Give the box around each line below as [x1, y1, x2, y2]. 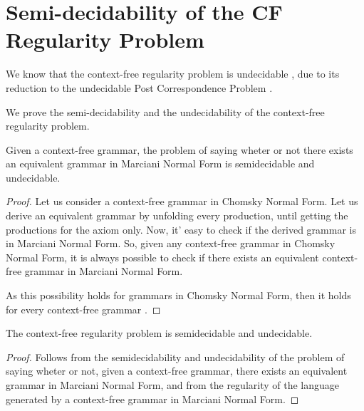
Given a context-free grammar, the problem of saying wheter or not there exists [6, 142, 353, 157]
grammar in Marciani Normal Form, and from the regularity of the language [6, 378, 339, 392]
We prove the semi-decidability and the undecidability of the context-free [6, 104, 325, 119]
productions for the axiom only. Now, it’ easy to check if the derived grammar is [6, 222, 356, 236]
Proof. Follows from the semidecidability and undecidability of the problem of [6, 349, 345, 364]
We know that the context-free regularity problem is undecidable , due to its [6, 66, 340, 81]
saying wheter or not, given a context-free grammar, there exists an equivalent [6, 363, 348, 378]
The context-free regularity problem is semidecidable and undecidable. [6, 326, 313, 340]
